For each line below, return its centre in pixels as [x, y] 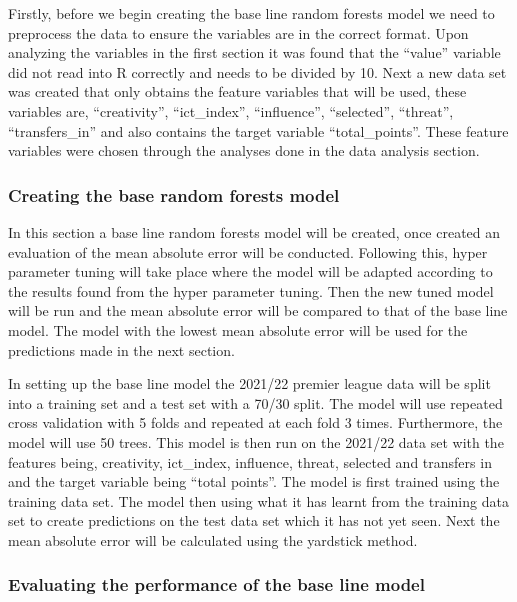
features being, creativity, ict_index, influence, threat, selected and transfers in [250, 461]
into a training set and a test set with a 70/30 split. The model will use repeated [255, 402]
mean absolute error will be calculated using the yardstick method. [213, 539]
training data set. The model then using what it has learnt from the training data [258, 500]
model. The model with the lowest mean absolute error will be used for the [238, 329]
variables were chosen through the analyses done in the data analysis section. [244, 150]
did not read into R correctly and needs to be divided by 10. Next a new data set [257, 71]
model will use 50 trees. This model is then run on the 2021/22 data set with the [256, 441]
